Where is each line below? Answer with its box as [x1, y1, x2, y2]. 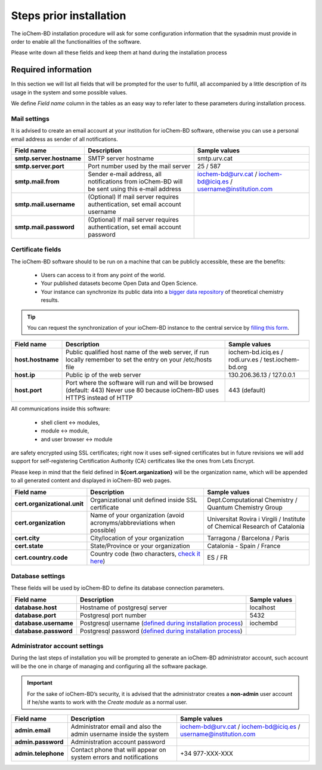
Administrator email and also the [70, 723, 162, 731]
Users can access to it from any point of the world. [41, 272, 166, 279]
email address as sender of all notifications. [11, 135, 119, 143]
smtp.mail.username [14, 200, 75, 208]
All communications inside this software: [11, 405, 110, 412]
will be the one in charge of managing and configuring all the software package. [11, 662, 208, 670]
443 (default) [228, 386, 266, 394]
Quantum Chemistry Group [207, 503, 283, 511]
